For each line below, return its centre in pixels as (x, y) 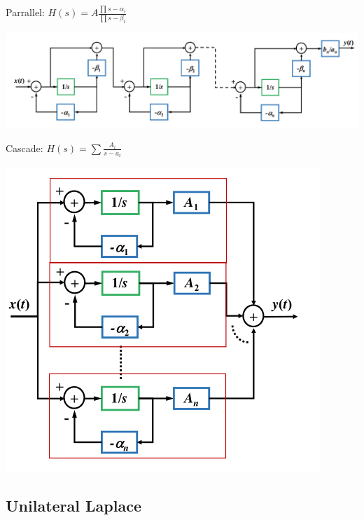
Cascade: (24, 148)
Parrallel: (25, 12)
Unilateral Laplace (73, 506)
